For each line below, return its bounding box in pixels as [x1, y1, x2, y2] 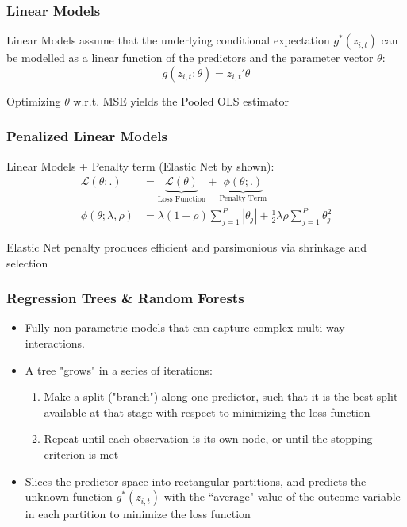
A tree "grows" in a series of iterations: [25, 361, 213, 378]
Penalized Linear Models [6, 126, 167, 146]
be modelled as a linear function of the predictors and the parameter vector [6, 49, 374, 66]
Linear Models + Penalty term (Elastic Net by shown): [6, 157, 275, 174]
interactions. [25, 335, 85, 352]
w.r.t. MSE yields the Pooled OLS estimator [73, 92, 289, 109]
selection [6, 254, 48, 271]
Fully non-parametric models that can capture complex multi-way [25, 319, 345, 336]
